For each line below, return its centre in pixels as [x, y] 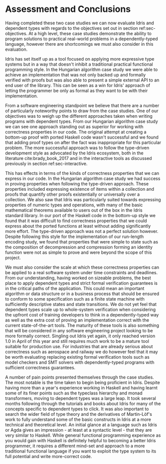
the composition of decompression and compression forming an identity [79, 247]
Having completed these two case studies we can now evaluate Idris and [80, 23]
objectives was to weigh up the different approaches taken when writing [79, 116]
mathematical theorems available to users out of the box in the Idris [74, 210]
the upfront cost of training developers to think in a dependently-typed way [82, 314]
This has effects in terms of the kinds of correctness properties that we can [82, 173]
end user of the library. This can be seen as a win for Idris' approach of [78, 85]
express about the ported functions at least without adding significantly [78, 226]
